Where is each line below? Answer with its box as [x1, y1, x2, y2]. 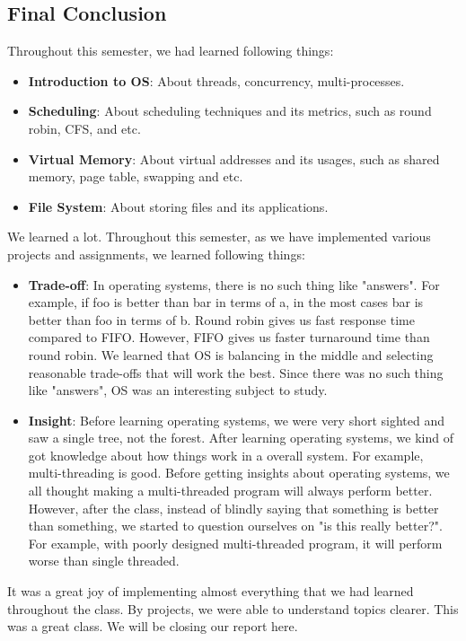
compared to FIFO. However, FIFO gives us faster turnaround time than [28, 328, 430, 347]
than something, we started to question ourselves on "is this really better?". [28, 516, 443, 535]
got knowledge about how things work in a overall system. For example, [28, 445, 424, 464]
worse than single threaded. [28, 551, 180, 570]
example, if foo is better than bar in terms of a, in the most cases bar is [28, 293, 424, 312]
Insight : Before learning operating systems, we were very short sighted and [28, 410, 445, 429]
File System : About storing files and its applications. [28, 197, 329, 215]
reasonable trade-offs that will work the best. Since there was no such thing [28, 363, 444, 382]
